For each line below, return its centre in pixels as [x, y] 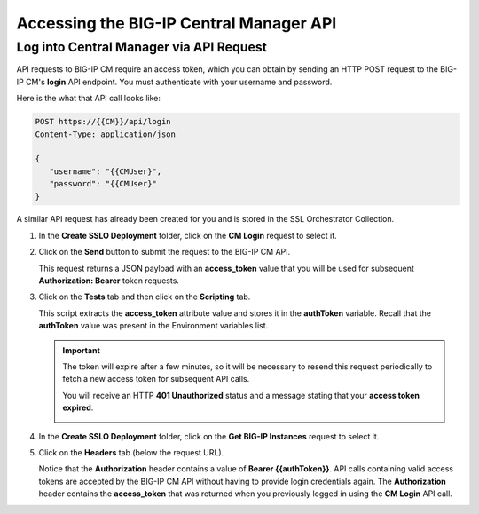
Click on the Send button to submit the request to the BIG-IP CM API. [165, 252]
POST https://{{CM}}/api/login [103, 122]
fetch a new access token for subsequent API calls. [156, 379]
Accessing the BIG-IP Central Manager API [177, 23]
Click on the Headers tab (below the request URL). [131, 452]
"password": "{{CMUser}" [103, 184]
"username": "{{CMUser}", [106, 171]
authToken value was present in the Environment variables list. [153, 326]
